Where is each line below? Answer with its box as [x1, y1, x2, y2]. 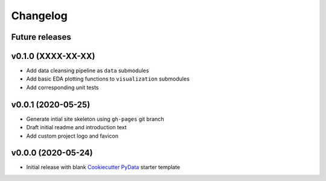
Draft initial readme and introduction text [26, 124, 127, 131]
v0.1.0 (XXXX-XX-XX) [11, 51, 95, 61]
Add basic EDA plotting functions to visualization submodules [26, 75, 190, 82]
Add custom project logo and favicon [26, 132, 119, 140]
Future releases [11, 32, 72, 42]
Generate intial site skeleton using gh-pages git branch [26, 115, 164, 123]
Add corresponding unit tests [26, 84, 99, 91]
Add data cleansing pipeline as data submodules [26, 67, 149, 75]
